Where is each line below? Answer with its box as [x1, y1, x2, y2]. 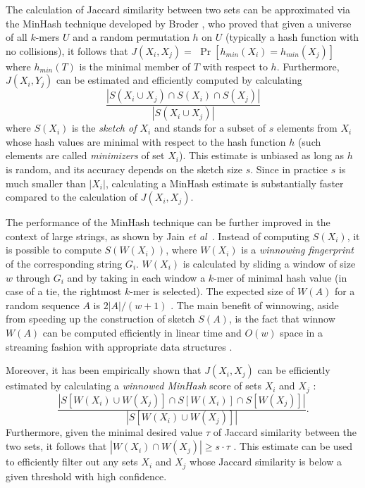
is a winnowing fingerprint [241, 242, 354, 257]
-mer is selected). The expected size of [130, 284, 295, 299]
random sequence [6, 297, 80, 312]
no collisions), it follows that [6, 43, 128, 58]
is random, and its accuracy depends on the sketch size [6, 162, 243, 177]
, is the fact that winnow [228, 311, 335, 326]
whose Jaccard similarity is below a [190, 454, 342, 469]
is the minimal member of [79, 58, 191, 73]
